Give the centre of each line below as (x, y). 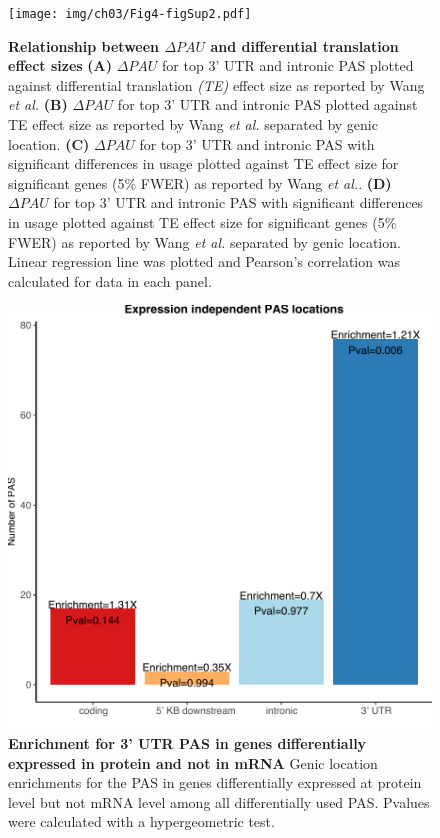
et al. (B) (38, 104)
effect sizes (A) (60, 65)
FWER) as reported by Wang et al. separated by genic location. (204, 241)
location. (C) (49, 143)
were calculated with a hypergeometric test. (141, 821)
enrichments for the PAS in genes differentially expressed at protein (215, 782)
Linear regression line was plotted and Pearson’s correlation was (204, 261)
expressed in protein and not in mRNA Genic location (193, 762)
